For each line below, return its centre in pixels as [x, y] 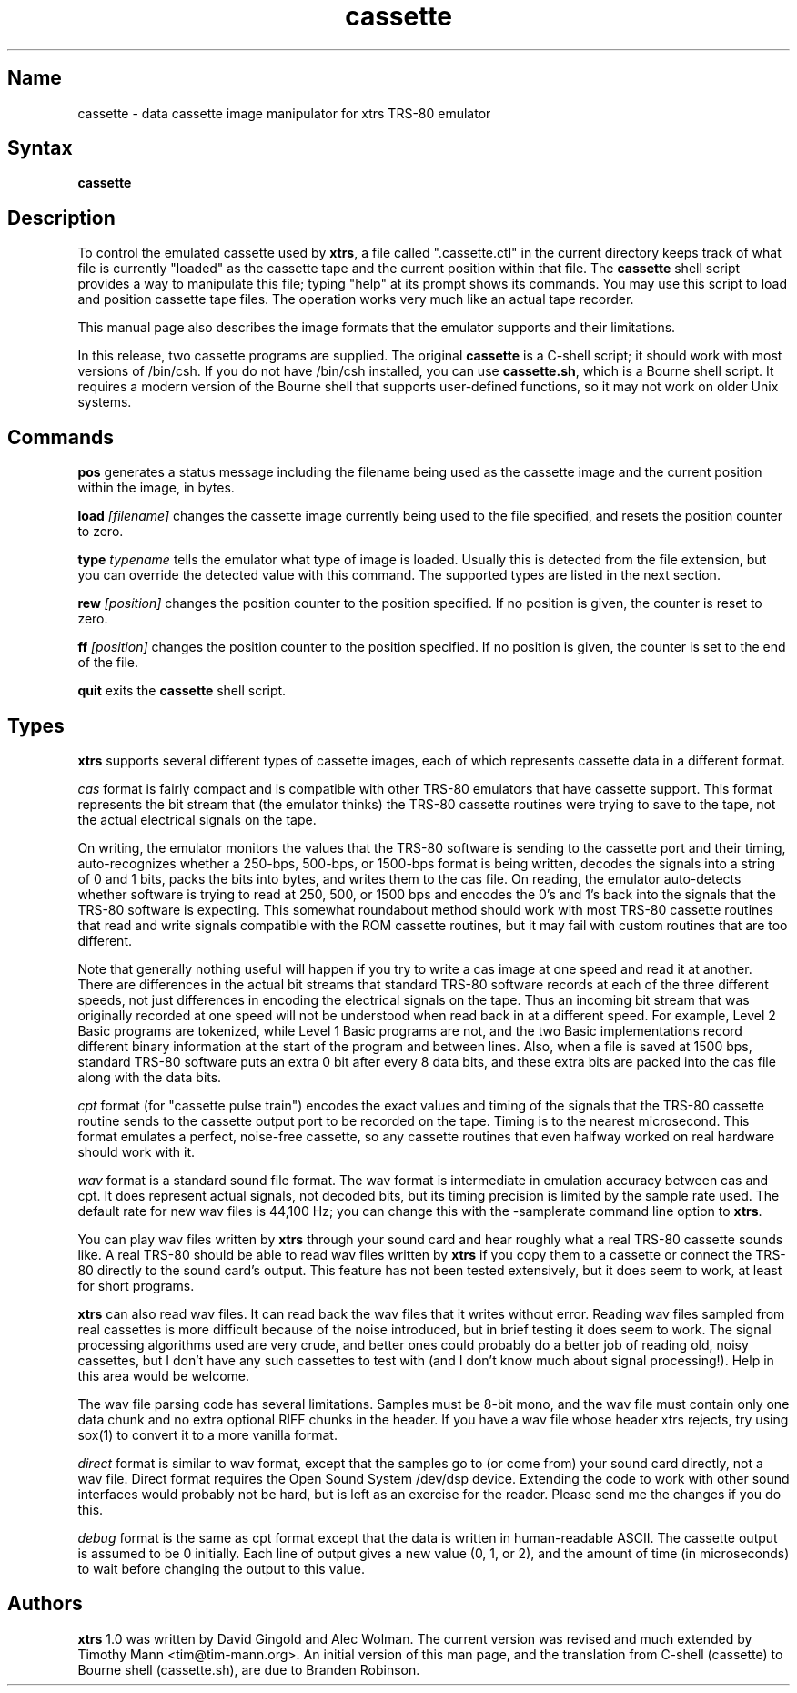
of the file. [108, 663]
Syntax [40, 148]
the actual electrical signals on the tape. [197, 819]
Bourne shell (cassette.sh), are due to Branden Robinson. [249, 1669]
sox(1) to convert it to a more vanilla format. [207, 1434]
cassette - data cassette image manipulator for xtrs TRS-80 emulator [284, 113]
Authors [45, 1604]
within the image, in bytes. [156, 488]
